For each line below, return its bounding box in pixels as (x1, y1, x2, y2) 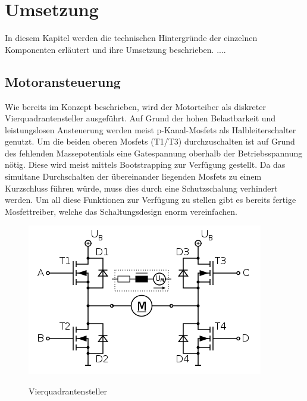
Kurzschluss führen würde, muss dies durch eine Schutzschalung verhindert (5, 181, 278, 194)
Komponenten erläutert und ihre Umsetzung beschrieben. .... (5, 43, 226, 55)
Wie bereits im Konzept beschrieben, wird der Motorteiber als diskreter (5, 100, 266, 112)
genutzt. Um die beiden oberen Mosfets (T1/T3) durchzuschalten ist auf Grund (5, 135, 295, 148)
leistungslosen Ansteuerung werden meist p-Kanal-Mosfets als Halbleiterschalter (5, 123, 296, 136)
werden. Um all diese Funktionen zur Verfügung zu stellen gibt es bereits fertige (5, 193, 296, 206)
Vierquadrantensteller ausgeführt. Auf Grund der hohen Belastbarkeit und (5, 112, 276, 124)
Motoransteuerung (5, 72, 121, 90)
